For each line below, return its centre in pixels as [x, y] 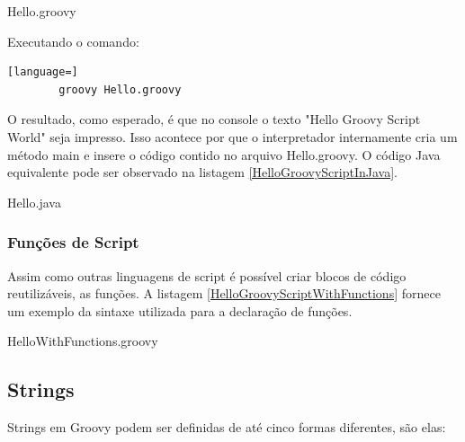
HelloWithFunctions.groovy [83, 341]
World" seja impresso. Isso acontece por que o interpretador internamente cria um [232, 136]
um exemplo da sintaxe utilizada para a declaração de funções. [180, 310]
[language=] [43, 72]
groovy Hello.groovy [120, 89]
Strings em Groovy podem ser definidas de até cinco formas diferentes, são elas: [227, 427]
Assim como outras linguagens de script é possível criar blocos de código [207, 275]
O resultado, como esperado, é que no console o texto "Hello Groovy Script [214, 119]
